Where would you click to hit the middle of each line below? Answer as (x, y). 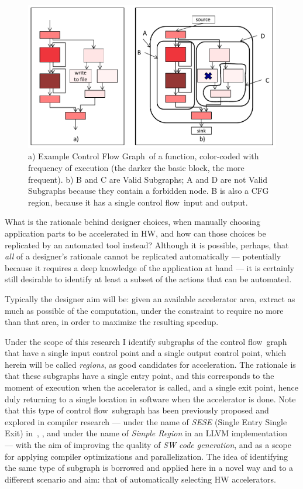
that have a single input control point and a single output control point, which (145, 353)
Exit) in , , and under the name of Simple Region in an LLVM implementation (146, 433)
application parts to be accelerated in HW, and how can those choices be (135, 233)
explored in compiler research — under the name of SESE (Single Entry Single (146, 421)
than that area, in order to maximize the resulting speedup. (112, 322)
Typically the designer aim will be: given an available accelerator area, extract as (150, 298)
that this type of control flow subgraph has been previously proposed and (137, 410)
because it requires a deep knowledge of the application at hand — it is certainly (150, 267)
